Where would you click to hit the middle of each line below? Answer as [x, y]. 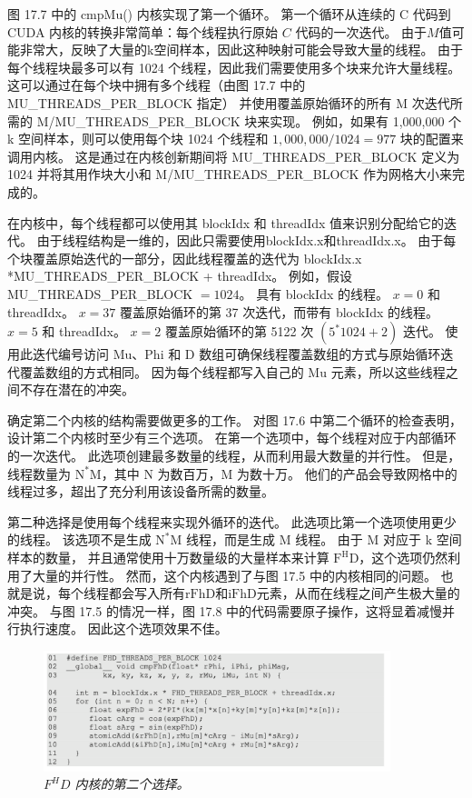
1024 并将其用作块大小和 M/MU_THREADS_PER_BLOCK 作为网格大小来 [230, 174]
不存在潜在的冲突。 [77, 389]
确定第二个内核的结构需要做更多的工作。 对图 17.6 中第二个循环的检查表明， [235, 419]
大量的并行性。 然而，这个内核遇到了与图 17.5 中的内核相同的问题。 [234, 575]
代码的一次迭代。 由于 [361, 31]
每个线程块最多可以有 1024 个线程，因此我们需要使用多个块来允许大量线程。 [234, 67]
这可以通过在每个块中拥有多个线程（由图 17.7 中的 [157, 85]
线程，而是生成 [231, 539]
